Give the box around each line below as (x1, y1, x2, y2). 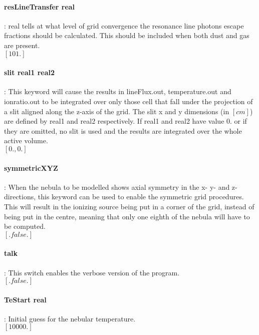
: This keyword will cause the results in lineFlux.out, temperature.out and (4, 86, 231, 97)
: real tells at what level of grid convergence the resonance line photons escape (4, 20, 244, 31)
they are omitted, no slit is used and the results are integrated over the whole (4, 125, 242, 136)
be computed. (4, 221, 46, 231)
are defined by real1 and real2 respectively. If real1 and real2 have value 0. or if (4, 116, 247, 126)
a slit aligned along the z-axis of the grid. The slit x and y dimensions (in (4, 106, 229, 116)
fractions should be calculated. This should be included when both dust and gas (4, 30, 249, 41)
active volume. (4, 135, 48, 146)
